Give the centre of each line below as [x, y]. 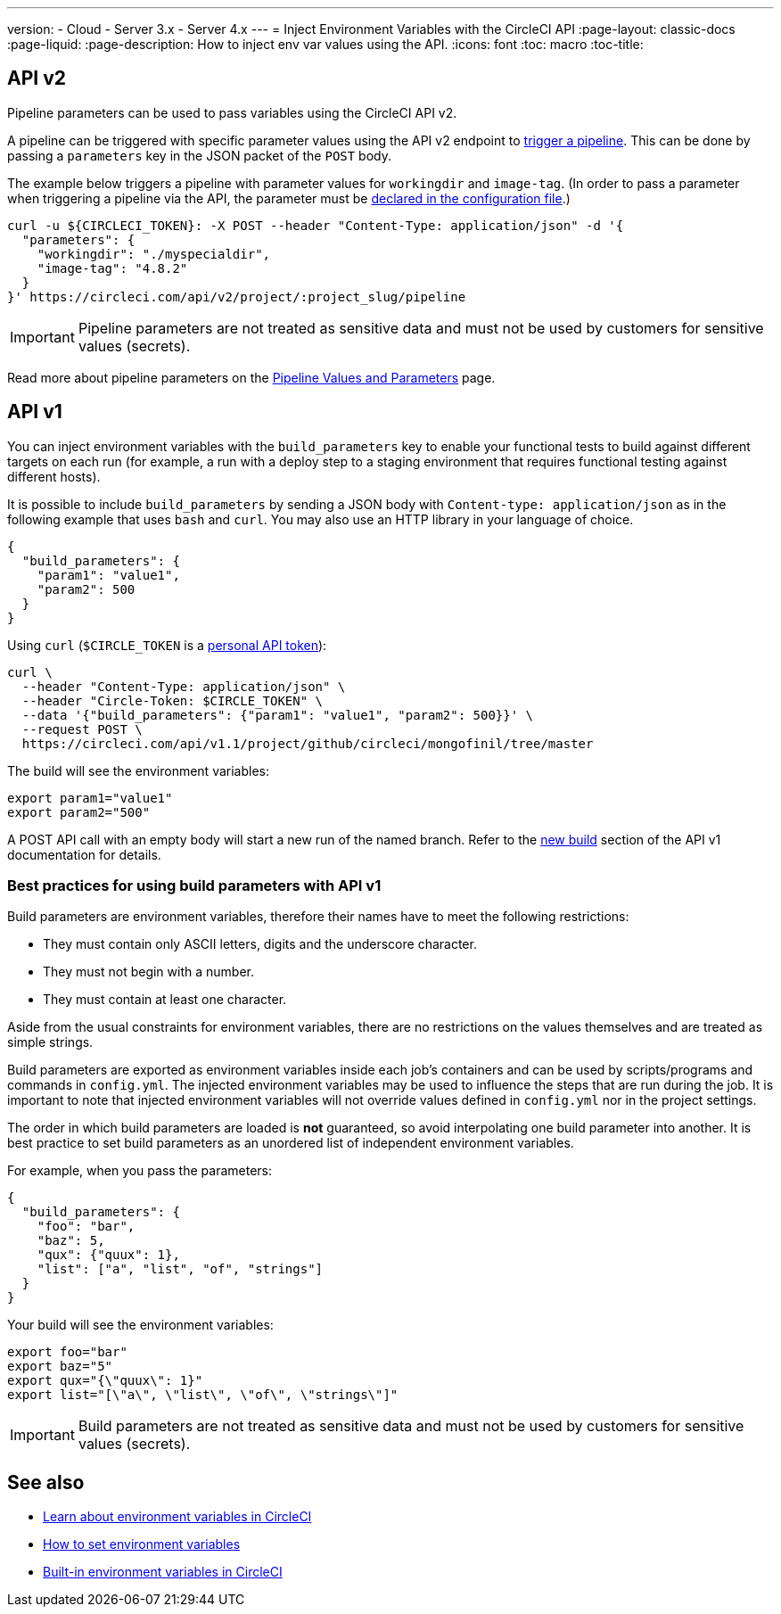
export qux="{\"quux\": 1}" [105, 1381]
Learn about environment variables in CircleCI [177, 1517]
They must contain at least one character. [165, 1000]
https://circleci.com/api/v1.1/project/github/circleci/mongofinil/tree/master [308, 743]
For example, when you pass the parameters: [140, 1171]
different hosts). [54, 476]
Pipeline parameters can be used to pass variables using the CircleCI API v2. [232, 112]
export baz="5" [60, 1367]
